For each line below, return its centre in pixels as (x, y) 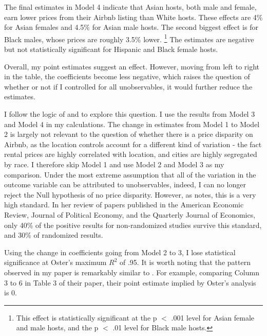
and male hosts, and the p (57, 328)
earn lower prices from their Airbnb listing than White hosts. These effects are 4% (133, 17)
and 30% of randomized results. (54, 235)
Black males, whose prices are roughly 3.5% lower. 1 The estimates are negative (129, 38)
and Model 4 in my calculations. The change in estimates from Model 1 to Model (132, 124)
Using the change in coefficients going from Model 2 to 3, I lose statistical (120, 252)
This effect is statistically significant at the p (87, 317)
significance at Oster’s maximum (55, 262)
